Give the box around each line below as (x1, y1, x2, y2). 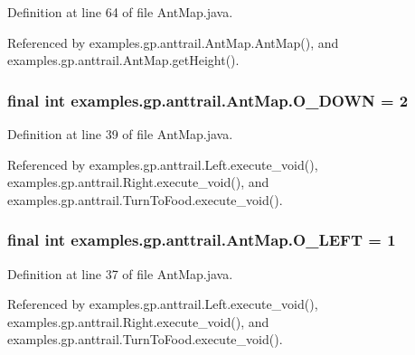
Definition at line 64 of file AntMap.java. (7, 3, 233, 21)
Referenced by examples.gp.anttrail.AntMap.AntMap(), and (7, 33, 339, 51)
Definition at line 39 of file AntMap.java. (7, 125, 233, 143)
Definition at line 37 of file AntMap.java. (7, 264, 233, 283)
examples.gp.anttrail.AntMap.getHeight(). (7, 51, 240, 70)
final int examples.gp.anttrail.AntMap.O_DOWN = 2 (7, 89, 409, 111)
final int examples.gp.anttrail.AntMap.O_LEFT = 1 (7, 229, 396, 251)
